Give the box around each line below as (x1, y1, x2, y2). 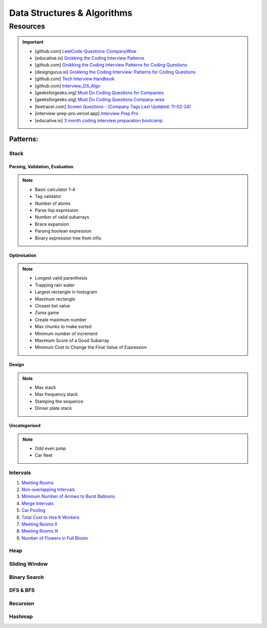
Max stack (35, 385, 56, 390)
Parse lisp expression (35, 207, 79, 213)
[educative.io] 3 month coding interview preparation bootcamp (35, 117, 163, 123)
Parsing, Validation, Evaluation (9, 164, 74, 170)
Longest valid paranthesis (35, 275, 88, 281)
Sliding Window (9, 561, 48, 567)
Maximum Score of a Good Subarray (35, 337, 109, 343)
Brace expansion (35, 221, 69, 227)
